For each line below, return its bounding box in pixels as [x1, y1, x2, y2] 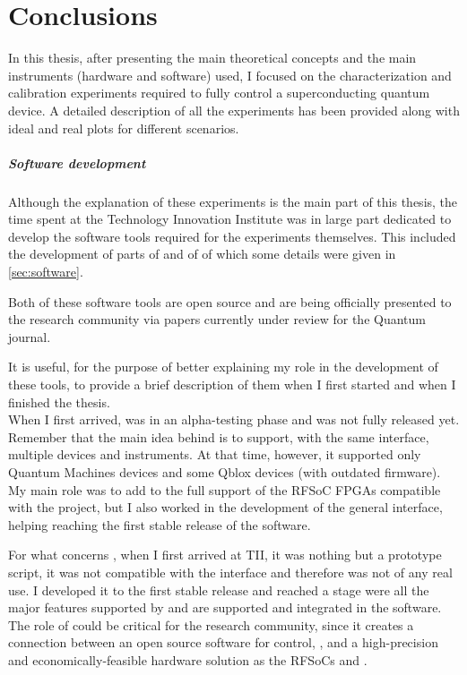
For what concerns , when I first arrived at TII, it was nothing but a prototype [8, 545, 442, 564]
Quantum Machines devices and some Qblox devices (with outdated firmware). [8, 462, 441, 481]
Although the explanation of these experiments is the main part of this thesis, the [8, 192, 458, 210]
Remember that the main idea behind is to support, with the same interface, [8, 427, 429, 446]
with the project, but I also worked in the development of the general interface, [8, 498, 443, 517]
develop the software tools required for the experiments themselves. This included [8, 226, 456, 245]
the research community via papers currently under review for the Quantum [8, 310, 426, 329]
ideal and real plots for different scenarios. [8, 118, 239, 137]
